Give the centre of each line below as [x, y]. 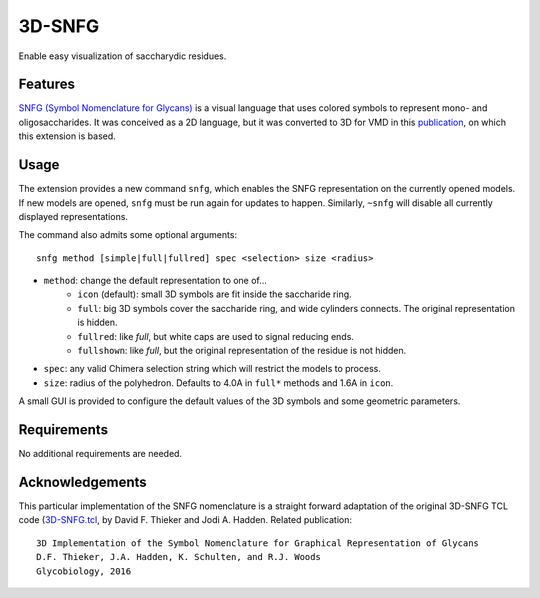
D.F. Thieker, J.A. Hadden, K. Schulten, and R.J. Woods [179, 557]
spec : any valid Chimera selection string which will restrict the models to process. [212, 369]
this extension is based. [67, 136]
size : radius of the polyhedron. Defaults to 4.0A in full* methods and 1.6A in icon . [218, 382]
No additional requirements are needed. [100, 454]
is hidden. [97, 322]
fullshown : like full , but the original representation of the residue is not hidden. [242, 351]
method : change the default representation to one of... [155, 281]
